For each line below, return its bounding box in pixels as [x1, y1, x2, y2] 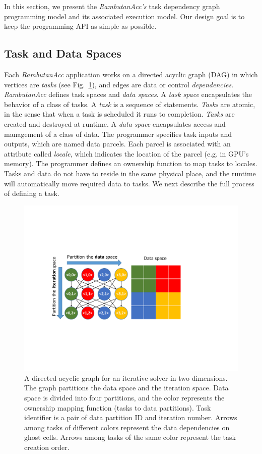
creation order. [24, 441, 70, 452]
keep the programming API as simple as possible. [4, 21, 157, 31]
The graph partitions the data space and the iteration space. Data [24, 382, 229, 393]
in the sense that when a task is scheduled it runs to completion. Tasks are [4, 109, 235, 119]
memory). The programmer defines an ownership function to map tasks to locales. [4, 158, 257, 169]
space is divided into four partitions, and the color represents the [24, 392, 225, 402]
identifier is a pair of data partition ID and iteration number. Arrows [24, 412, 237, 423]
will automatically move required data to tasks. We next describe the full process [4, 178, 254, 188]
